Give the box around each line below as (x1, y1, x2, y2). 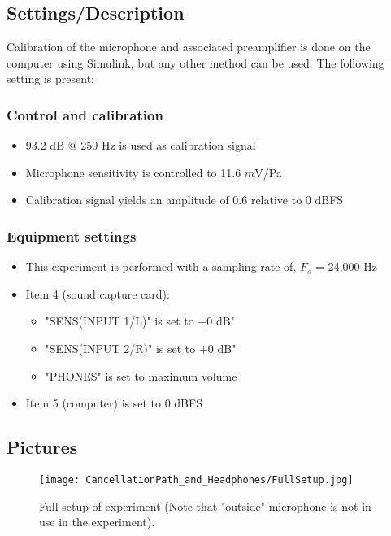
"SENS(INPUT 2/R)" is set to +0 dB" (45, 339, 237, 356)
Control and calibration (7, 104, 163, 124)
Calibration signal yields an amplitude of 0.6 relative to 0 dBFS (25, 191, 344, 208)
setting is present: (7, 70, 94, 87)
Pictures (7, 434, 78, 460)
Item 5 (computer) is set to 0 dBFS (25, 394, 202, 412)
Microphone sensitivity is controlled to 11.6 (25, 163, 241, 181)
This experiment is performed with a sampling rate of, (25, 258, 297, 275)
